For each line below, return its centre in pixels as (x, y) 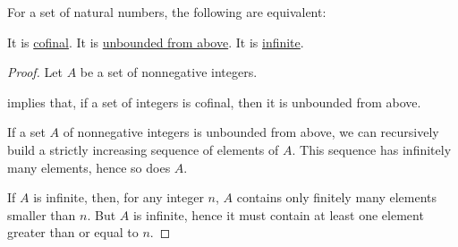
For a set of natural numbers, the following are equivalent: (167, 12)
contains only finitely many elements (337, 197)
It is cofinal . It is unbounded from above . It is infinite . (156, 42)
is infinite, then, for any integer (119, 197)
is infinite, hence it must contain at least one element (278, 214)
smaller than (42, 214)
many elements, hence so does (89, 167)
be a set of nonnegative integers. (169, 72)
